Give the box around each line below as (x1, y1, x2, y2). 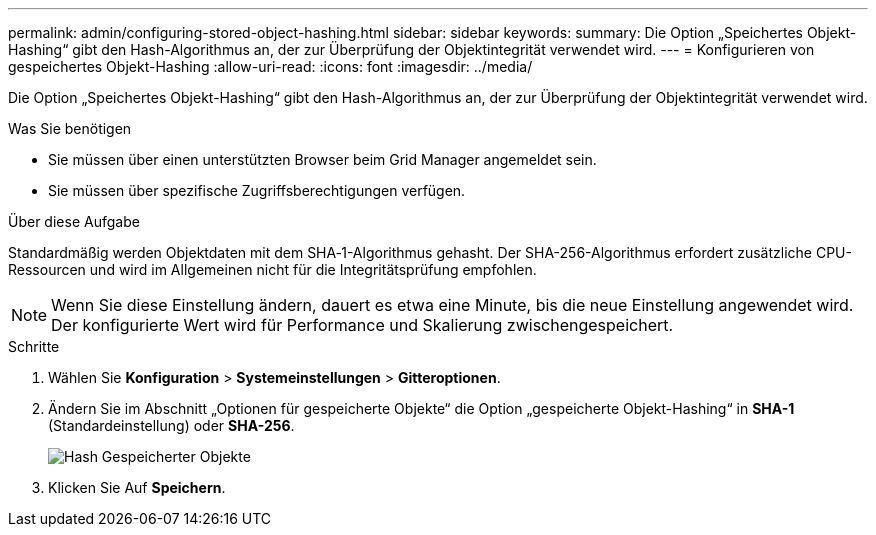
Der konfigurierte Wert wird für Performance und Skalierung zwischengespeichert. (51, 315, 674, 335)
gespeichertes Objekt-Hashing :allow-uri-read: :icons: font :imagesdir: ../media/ (8, 58, 533, 75)
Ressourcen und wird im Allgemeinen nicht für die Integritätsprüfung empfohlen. (8, 261, 537, 278)
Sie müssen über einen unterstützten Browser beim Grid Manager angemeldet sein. (48, 151, 597, 168)
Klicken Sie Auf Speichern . (48, 479, 226, 496)
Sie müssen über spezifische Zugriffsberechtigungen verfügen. (48, 182, 466, 199)
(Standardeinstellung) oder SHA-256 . (48, 417, 295, 434)
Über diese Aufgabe (8, 213, 140, 230)
